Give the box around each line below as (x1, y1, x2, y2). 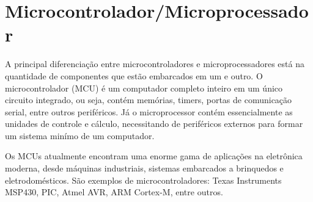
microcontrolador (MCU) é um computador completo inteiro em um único (5, 81, 283, 94)
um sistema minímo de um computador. (5, 129, 155, 142)
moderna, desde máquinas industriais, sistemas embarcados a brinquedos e (5, 162, 284, 175)
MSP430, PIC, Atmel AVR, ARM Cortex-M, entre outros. (5, 186, 223, 198)
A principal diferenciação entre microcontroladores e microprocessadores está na (5, 57, 304, 70)
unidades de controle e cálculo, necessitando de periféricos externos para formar (5, 117, 303, 130)
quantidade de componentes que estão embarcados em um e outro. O (5, 69, 263, 82)
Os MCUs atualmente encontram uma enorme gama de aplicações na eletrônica (5, 150, 303, 162)
